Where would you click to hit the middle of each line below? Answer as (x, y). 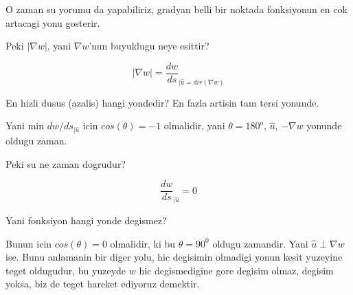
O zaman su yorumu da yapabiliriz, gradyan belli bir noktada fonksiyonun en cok (176, 9)
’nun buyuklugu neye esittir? (149, 46)
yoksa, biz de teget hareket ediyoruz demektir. (103, 284)
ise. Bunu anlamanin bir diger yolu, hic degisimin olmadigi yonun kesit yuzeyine (174, 257)
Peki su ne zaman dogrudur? (66, 163)
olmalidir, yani (194, 125)
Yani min (25, 125)
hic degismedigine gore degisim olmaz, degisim (236, 270)
